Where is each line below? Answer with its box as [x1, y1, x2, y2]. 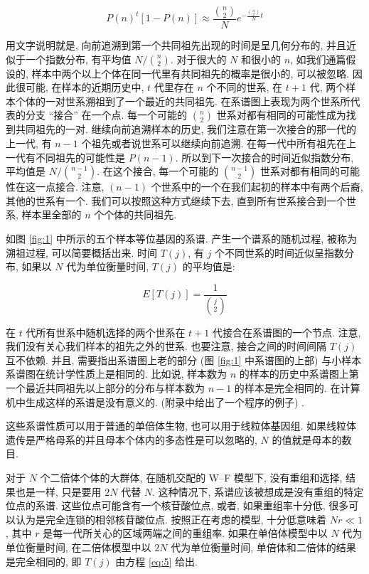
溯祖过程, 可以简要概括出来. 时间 [6, 245, 158, 260]
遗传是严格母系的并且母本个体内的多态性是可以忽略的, [6, 432, 257, 447]
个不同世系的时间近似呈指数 [214, 245, 344, 260]
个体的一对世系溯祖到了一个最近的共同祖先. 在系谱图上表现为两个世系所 [15, 93, 351, 108]
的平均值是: [182, 259, 235, 274]
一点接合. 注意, [35, 179, 105, 194]
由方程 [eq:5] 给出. [115, 553, 198, 568]
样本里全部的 [21, 207, 82, 222]
